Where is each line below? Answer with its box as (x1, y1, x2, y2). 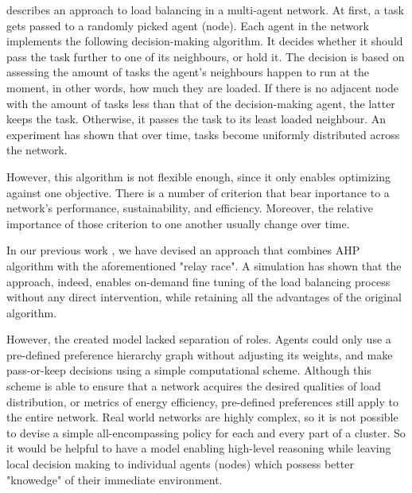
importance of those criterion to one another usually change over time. (6, 215, 350, 231)
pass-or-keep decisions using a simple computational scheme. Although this (6, 362, 371, 378)
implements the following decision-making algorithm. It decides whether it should (6, 33, 403, 49)
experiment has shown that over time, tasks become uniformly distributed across (6, 126, 400, 142)
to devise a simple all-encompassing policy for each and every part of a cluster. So (6, 424, 406, 441)
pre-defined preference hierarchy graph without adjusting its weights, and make (6, 346, 393, 363)
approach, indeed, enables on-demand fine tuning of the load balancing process (6, 273, 391, 289)
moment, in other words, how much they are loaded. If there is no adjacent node (6, 79, 399, 95)
